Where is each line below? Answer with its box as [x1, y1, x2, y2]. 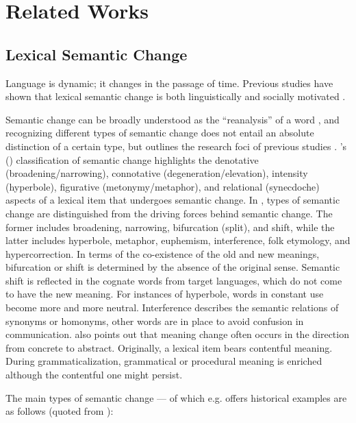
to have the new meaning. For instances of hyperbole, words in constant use [5, 287, 324, 301]
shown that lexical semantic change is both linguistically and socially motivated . [5, 89, 346, 104]
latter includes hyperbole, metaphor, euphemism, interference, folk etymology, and [5, 233, 351, 247]
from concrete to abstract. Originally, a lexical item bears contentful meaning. [5, 340, 333, 354]
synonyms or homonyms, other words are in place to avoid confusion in [5, 313, 304, 328]
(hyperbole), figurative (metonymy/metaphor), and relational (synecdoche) [5, 179, 320, 193]
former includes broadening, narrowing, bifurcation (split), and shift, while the [5, 219, 335, 234]
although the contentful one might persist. [5, 367, 183, 382]
